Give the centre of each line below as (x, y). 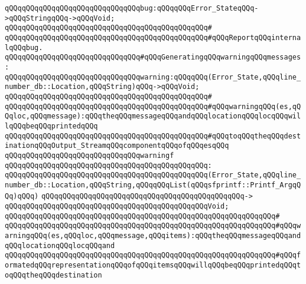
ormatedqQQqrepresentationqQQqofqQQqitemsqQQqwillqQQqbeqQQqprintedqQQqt (153, 265)
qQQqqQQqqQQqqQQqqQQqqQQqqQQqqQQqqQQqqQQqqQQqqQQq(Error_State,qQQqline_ (153, 175)
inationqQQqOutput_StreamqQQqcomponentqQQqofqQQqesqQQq (117, 146)
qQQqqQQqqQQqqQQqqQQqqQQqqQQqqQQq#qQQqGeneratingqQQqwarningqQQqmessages (153, 57)
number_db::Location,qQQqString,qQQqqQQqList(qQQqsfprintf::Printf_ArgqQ (153, 185)
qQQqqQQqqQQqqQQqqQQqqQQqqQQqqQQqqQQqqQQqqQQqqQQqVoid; (117, 207)
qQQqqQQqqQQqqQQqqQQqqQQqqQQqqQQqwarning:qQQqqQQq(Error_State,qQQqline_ (153, 77)
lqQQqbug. (24, 47)
